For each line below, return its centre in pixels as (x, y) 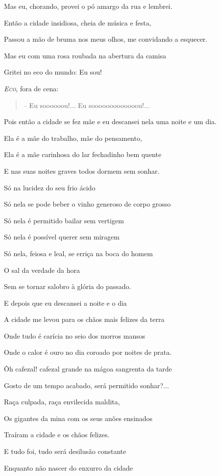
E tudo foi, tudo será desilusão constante (65, 451)
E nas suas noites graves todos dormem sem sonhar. (82, 171)
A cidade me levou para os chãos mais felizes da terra (84, 319)
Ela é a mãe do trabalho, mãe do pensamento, (73, 138)
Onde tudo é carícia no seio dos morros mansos (75, 335)
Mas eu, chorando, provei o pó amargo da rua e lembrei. (88, 6)
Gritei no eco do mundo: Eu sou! (53, 72)
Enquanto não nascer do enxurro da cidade (68, 467)
